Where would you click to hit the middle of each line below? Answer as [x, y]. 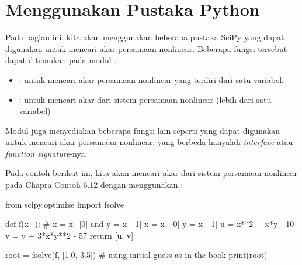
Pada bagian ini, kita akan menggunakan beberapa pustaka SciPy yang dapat [145, 37]
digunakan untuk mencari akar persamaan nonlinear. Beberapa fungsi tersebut [146, 48]
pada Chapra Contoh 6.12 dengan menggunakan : [94, 185]
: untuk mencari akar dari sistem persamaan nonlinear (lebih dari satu [145, 99]
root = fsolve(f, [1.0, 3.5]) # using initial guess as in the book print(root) [136, 255]
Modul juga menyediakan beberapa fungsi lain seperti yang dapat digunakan [143, 130]
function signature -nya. [46, 153]
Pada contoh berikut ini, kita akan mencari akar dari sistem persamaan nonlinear [152, 173]
